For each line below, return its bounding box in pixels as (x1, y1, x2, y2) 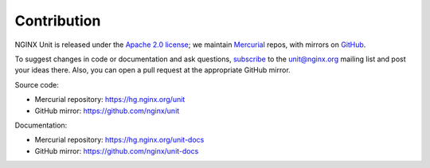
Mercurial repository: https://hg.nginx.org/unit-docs (34, 135, 205, 145)
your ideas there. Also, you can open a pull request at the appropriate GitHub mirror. (14, 65, 291, 75)
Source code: (14, 80, 59, 89)
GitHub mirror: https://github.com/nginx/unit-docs (34, 146, 199, 155)
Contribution (14, 12, 101, 29)
